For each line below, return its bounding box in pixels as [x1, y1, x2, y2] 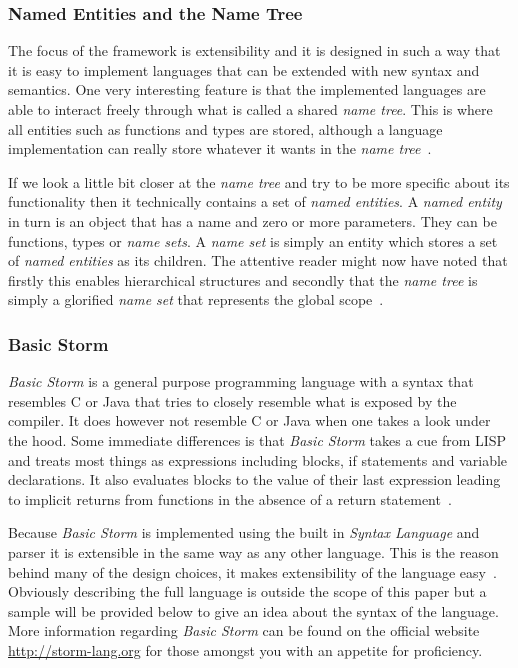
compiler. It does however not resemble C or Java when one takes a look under [8, 410, 491, 431]
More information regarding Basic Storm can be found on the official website [8, 620, 480, 641]
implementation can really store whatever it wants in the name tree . [8, 138, 432, 159]
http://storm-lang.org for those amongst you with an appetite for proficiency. [8, 639, 483, 660]
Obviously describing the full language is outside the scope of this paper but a [8, 581, 487, 602]
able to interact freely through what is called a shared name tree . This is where [8, 99, 493, 119]
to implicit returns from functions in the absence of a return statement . [8, 488, 452, 509]
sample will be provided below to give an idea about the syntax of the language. [8, 600, 499, 621]
